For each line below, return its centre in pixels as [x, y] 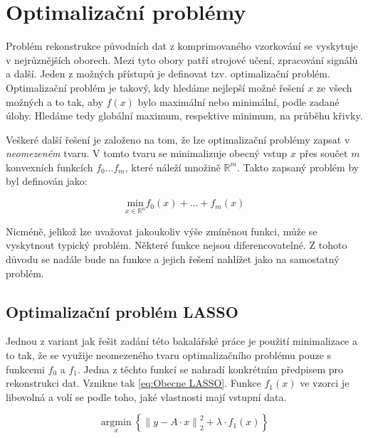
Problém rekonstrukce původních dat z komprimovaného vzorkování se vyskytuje [182, 46]
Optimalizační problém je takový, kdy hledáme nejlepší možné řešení [155, 87]
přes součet [324, 153]
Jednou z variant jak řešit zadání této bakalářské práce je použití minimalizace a [182, 341]
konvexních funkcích [49, 167]
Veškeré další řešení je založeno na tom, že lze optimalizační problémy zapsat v [178, 139]
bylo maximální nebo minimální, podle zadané [238, 101]
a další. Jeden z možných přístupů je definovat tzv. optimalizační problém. [168, 74]
